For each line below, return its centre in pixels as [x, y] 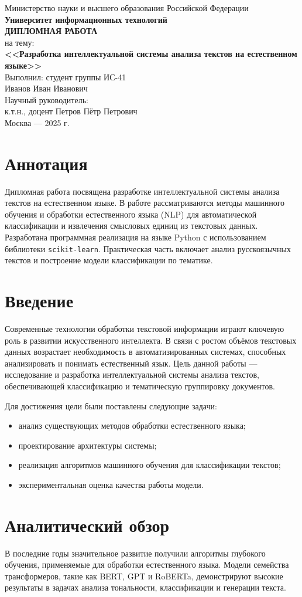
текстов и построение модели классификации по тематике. [109, 260]
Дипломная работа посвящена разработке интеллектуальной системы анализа [142, 191]
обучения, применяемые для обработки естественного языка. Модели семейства [147, 564]
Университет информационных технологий [86, 19]
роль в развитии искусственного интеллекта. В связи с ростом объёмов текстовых [151, 340]
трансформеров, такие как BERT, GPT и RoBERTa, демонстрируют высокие [144, 576]
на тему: [20, 42]
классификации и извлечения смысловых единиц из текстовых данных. [131, 225]
